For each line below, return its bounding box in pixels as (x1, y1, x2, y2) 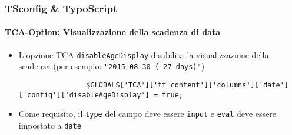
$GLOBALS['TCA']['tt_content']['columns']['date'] (86, 80, 288, 89)
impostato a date (18, 119, 81, 131)
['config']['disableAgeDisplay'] (18, 90, 150, 99)
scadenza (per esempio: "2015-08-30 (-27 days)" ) (18, 60, 205, 72)
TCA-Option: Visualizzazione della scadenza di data (5, 26, 221, 38)
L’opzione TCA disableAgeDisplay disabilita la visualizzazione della (18, 48, 269, 60)
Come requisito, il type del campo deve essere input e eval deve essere (18, 107, 277, 120)
